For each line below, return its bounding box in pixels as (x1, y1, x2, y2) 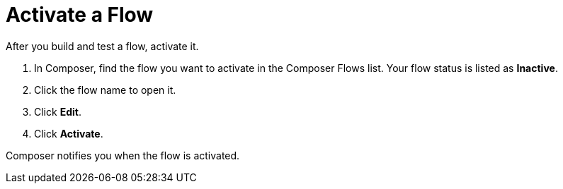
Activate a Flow (6, 3, 154, 27)
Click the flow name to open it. (34, 83, 176, 96)
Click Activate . (34, 127, 103, 140)
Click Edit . (34, 105, 81, 118)
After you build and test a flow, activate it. (6, 39, 199, 52)
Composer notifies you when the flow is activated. (6, 149, 240, 161)
